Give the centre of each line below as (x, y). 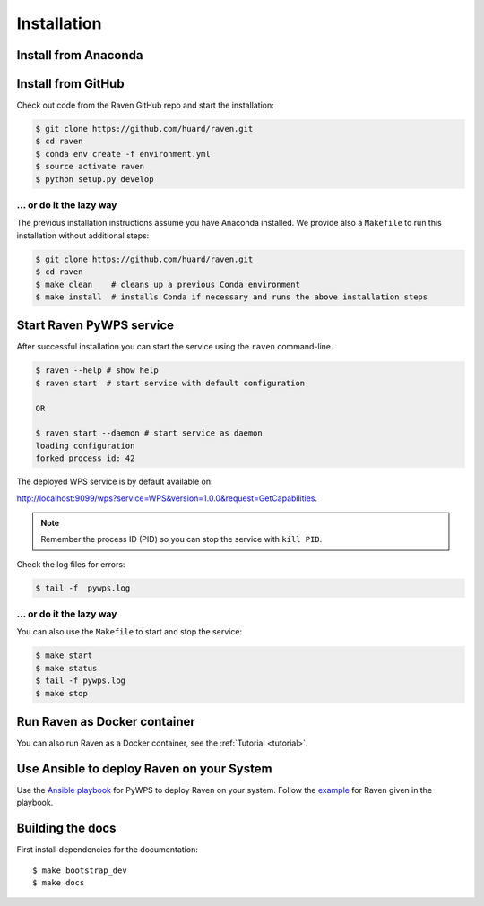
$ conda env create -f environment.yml (123, 154)
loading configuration (85, 445)
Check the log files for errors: (71, 564)
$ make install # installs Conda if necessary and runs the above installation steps (232, 297)
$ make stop (62, 693)
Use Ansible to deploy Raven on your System (144, 768)
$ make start (64, 656)
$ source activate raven (90, 167)
